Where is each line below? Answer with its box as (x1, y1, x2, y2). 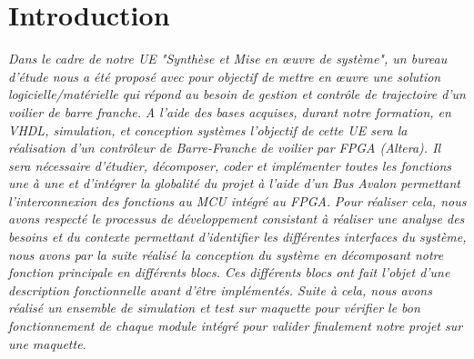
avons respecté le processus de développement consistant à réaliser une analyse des (8, 209, 465, 228)
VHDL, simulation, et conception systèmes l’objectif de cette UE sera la (8, 120, 408, 139)
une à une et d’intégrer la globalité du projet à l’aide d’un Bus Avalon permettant (8, 174, 460, 193)
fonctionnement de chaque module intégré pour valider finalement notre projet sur (8, 316, 463, 335)
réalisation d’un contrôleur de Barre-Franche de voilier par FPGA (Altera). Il (8, 138, 441, 157)
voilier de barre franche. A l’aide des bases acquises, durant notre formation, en (8, 102, 451, 121)
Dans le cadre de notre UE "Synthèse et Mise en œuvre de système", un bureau (8, 49, 448, 68)
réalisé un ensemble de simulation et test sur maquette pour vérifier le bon (8, 298, 420, 317)
